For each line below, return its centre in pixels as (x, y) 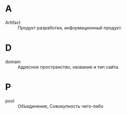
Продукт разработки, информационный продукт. (70, 27)
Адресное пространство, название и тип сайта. (68, 67)
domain (13, 61)
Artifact (13, 22)
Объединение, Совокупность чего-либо (60, 106)
